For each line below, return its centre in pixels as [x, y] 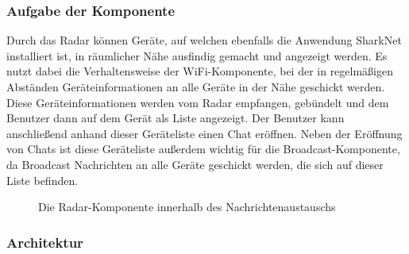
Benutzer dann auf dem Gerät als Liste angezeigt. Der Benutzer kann [176, 118]
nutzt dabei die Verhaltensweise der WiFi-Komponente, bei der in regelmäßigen [200, 71]
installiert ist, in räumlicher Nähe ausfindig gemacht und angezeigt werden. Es [197, 55]
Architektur [45, 242]
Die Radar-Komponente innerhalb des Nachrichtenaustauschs [187, 207]
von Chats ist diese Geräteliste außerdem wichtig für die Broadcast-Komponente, [203, 149]
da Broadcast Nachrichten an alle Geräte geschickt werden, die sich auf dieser [195, 164]
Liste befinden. [42, 180]
